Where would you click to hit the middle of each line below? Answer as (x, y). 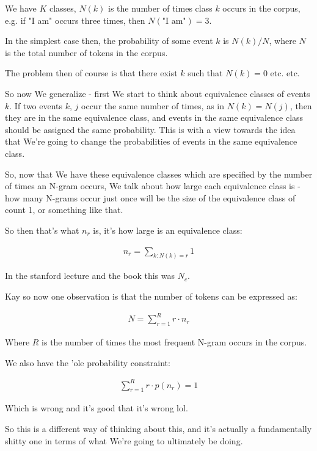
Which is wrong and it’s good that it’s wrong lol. (97, 408)
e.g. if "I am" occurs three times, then (75, 20)
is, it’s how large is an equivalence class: (168, 230)
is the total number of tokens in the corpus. (86, 52)
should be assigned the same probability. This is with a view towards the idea (150, 129)
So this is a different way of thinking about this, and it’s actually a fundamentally (158, 429)
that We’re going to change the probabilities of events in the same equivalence (151, 141)
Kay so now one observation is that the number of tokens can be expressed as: (151, 296)
